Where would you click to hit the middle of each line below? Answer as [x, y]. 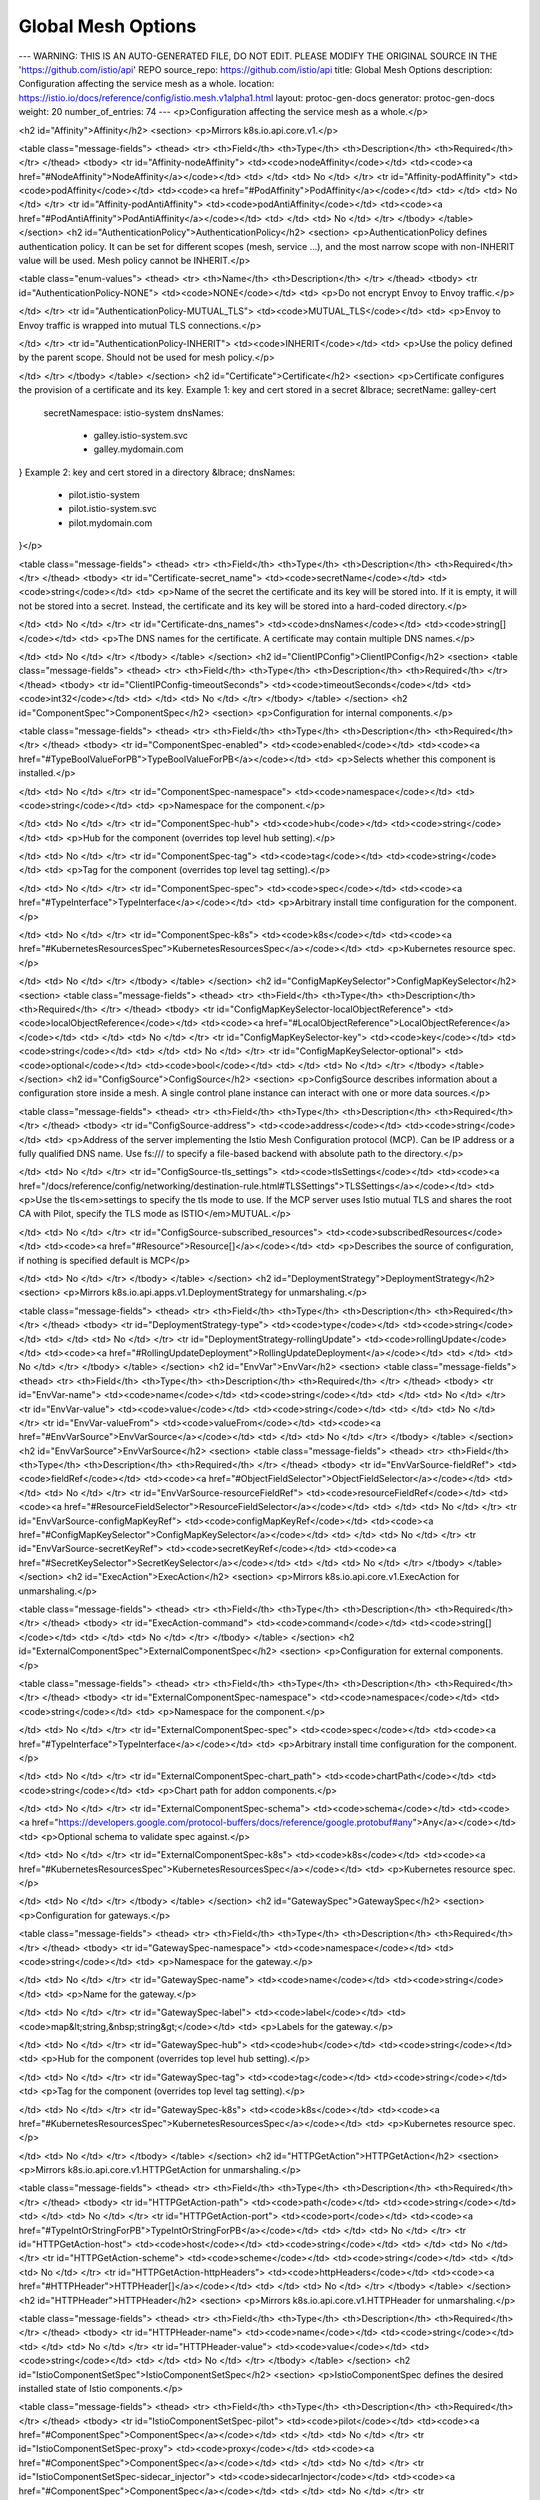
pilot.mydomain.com [110, 522]
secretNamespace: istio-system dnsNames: [133, 412]
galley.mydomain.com [138, 449]
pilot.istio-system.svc [112, 509]
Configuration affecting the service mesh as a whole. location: [146, 84]
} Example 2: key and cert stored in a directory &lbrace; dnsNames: [157, 472]
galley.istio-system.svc [141, 435]
